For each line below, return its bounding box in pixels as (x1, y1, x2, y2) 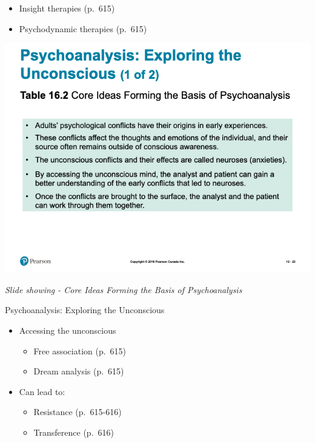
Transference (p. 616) (33, 425, 114, 438)
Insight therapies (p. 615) (19, 2, 115, 14)
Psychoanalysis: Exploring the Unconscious (5, 303, 165, 316)
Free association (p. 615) (33, 344, 127, 357)
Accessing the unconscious (19, 323, 116, 336)
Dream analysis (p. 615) (33, 365, 124, 377)
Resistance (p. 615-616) (33, 405, 122, 418)
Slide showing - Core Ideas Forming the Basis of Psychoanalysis (5, 283, 242, 296)
